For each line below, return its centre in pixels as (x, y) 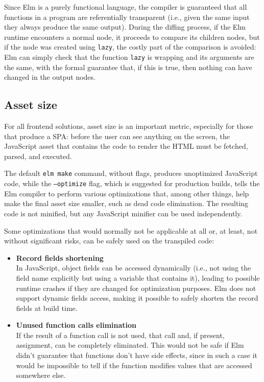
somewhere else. (41, 375)
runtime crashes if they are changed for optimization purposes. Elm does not (136, 288)
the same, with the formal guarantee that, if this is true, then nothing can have (128, 67)
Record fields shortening (60, 257)
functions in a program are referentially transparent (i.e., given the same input (127, 17)
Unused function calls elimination (76, 325)
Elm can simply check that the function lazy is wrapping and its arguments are (129, 57)
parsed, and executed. (38, 156)
